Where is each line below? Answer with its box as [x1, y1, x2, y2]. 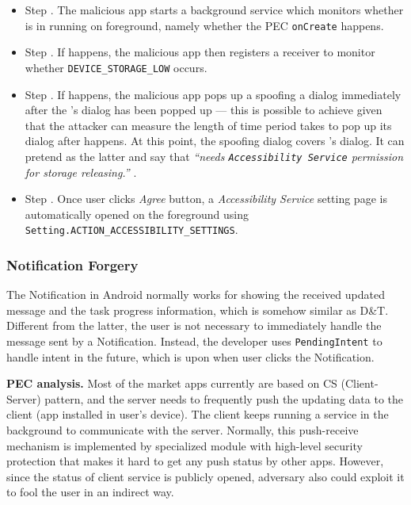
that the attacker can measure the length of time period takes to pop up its [25, 117, 392, 133]
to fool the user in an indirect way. [6, 484, 174, 500]
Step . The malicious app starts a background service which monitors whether [25, 2, 404, 17]
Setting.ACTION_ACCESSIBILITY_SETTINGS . [25, 221, 238, 238]
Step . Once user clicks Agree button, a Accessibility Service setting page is [25, 190, 387, 207]
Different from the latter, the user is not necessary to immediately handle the [6, 317, 382, 334]
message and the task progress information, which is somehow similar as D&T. [6, 301, 389, 318]
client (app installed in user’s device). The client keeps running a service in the [6, 406, 389, 423]
